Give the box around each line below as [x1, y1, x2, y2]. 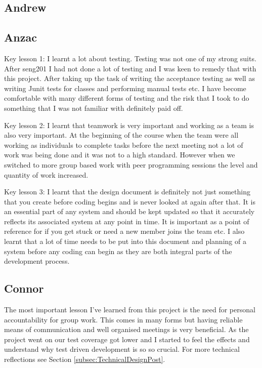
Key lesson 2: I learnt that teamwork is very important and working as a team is [4, 119, 254, 130]
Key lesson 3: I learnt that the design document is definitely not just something [4, 186, 250, 197]
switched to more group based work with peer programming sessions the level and [4, 159, 258, 170]
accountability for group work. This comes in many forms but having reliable [4, 314, 243, 324]
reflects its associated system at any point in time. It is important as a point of [4, 216, 249, 226]
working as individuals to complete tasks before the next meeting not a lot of [4, 139, 243, 150]
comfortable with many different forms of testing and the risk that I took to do [4, 93, 249, 103]
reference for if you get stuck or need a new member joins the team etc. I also [4, 226, 245, 236]
